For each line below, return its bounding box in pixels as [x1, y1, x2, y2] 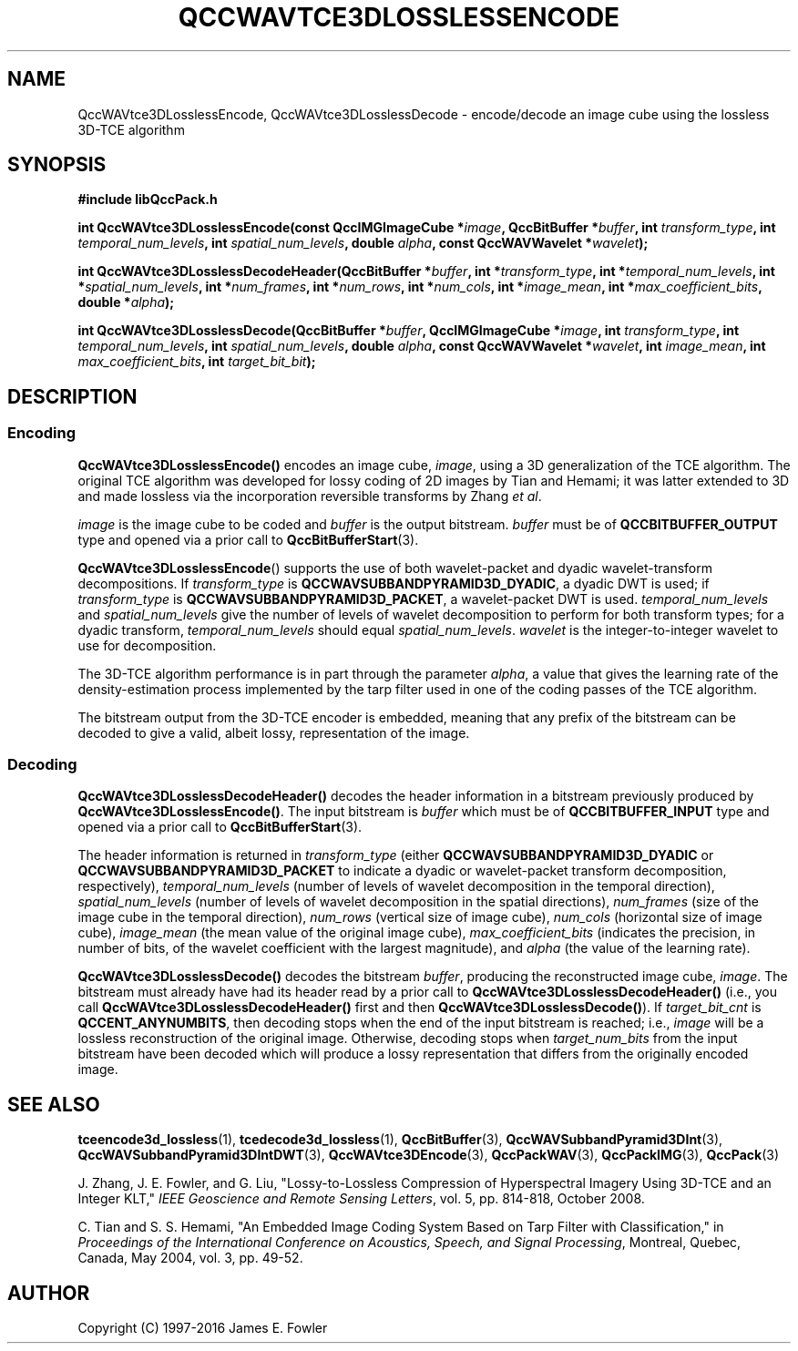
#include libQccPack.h [77, 191, 218, 208]
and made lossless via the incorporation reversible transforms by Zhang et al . [77, 487, 542, 504]
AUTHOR [7, 1281, 90, 1305]
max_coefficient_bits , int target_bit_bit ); [77, 353, 316, 370]
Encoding [7, 424, 77, 443]
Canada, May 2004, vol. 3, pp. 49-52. [77, 1250, 303, 1266]
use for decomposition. [77, 637, 217, 653]
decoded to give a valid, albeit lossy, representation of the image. [77, 724, 470, 741]
